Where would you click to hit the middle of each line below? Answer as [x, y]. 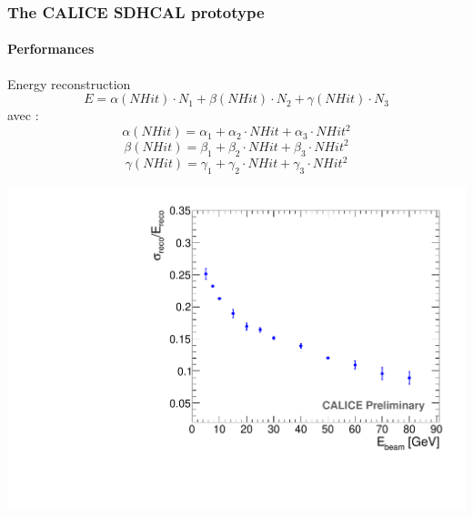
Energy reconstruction [69, 83]
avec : [23, 115]
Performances [51, 49]
